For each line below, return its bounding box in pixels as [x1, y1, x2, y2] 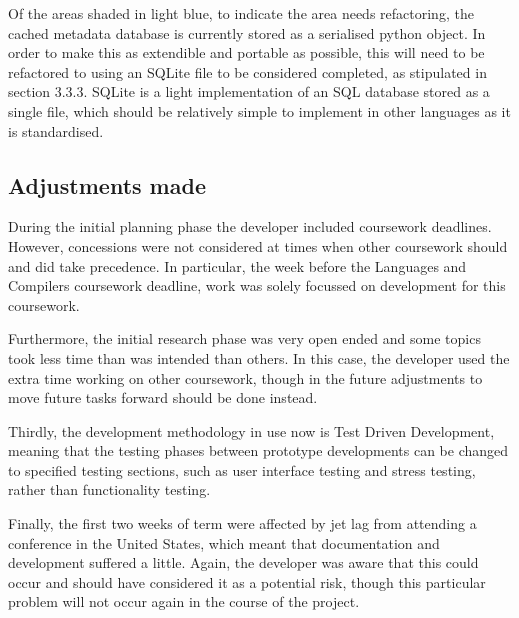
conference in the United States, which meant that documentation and [8, 532, 440, 553]
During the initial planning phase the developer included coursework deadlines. [8, 216, 492, 237]
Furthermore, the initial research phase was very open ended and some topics [8, 328, 481, 349]
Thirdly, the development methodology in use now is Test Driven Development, [8, 420, 495, 441]
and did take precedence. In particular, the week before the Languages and [8, 255, 467, 276]
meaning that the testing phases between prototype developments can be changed [8, 440, 509, 461]
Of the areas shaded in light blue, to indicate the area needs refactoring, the [8, 3, 474, 23]
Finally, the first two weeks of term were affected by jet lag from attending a [8, 513, 477, 534]
